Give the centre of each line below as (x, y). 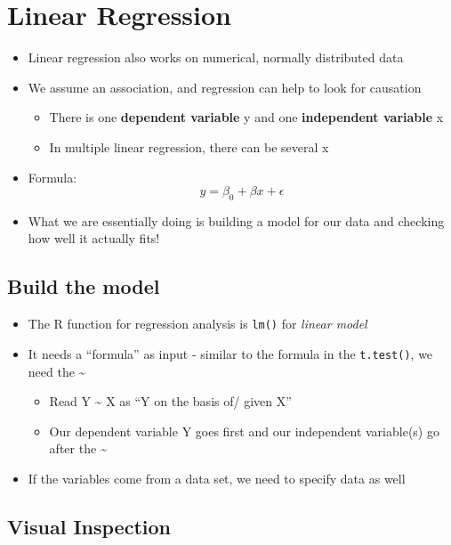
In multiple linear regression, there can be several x (189, 146)
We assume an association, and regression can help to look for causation (225, 87)
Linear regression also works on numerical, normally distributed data (216, 57)
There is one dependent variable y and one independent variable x (246, 117)
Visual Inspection (89, 526)
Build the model (84, 286)
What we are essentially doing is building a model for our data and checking (236, 220)
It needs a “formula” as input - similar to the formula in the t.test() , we (230, 353)
